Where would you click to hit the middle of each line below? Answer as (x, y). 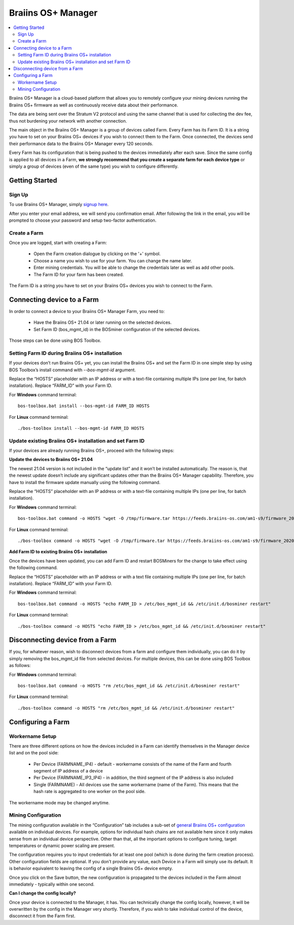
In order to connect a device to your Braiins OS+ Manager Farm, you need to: (87, 311)
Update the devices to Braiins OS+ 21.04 (51, 460)
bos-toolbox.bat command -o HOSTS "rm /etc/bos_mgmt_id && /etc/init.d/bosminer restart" (129, 686)
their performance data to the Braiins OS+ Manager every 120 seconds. (81, 143)
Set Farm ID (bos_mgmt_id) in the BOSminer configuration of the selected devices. (117, 329)
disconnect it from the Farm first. (42, 916)
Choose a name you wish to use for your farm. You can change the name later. (113, 260)
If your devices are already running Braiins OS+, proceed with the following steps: (92, 451)
